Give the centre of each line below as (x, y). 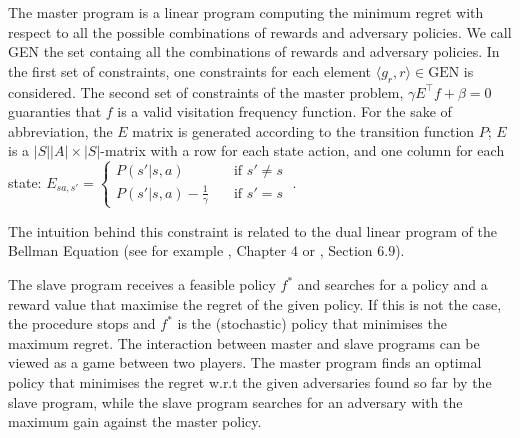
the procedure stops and (82, 323)
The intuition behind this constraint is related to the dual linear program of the (252, 230)
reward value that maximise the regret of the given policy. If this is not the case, (255, 303)
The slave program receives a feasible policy (142, 284)
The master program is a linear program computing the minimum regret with (246, 12)
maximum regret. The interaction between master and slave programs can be (244, 342)
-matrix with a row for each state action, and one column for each (302, 150)
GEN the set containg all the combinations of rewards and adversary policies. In (254, 51)
